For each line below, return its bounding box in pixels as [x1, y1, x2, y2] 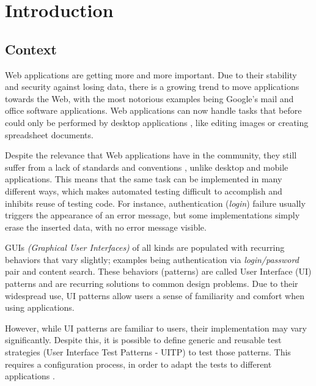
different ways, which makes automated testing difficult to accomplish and [5, 184, 282, 197]
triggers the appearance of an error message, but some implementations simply [5, 209, 300, 221]
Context [5, 39, 57, 58]
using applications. [5, 301, 75, 314]
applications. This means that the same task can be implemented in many [5, 173, 282, 185]
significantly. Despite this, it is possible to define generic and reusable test [5, 333, 282, 346]
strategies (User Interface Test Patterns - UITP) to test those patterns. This [5, 346, 291, 358]
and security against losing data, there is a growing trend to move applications [5, 80, 299, 93]
